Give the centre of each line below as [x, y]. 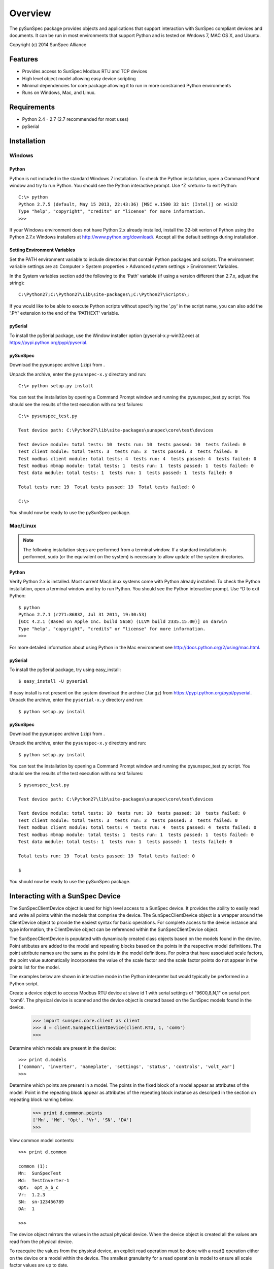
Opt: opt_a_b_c [39, 1188]
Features [24, 59]
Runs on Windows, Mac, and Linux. [59, 93]
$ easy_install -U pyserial [53, 681]
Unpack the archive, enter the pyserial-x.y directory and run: [77, 700]
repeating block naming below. [41, 1099]
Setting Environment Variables [42, 250]
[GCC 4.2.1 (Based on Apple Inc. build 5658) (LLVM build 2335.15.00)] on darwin [123, 622]
